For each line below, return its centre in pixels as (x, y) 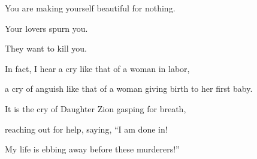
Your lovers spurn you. (46, 28)
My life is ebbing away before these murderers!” (92, 149)
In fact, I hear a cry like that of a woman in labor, (97, 68)
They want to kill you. (46, 48)
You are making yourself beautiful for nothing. (90, 8)
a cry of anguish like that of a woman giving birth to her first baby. (129, 88)
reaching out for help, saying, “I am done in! (86, 129)
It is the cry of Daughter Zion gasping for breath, (96, 108)
